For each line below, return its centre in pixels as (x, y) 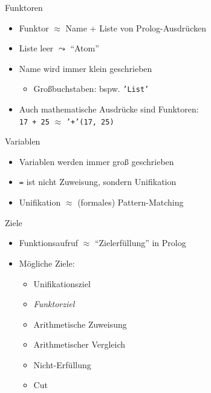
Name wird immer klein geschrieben (86, 68)
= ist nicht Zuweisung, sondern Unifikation (98, 182)
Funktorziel (54, 304)
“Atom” (85, 48)
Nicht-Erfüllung (62, 364)
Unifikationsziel (62, 283)
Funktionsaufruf (48, 243)
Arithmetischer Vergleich (80, 344)
